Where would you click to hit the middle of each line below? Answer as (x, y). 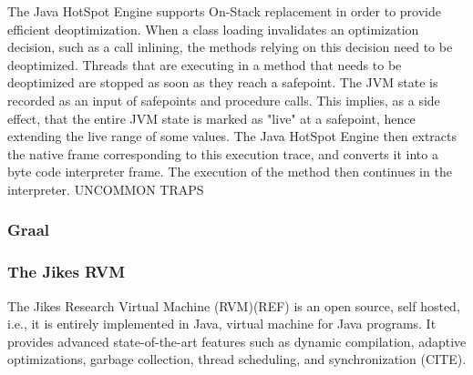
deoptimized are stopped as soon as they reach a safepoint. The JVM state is (223, 82)
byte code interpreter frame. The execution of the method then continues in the (230, 172)
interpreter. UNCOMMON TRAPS (106, 189)
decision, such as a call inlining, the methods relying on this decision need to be (230, 47)
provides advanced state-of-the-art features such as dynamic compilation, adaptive (237, 341)
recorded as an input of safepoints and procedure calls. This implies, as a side (224, 100)
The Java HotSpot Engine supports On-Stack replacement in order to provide (224, 11)
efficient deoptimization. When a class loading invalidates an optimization (213, 29)
